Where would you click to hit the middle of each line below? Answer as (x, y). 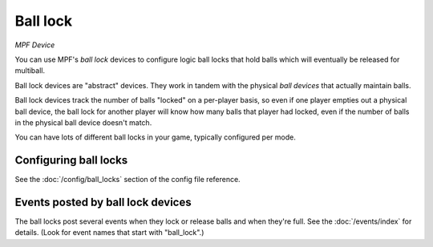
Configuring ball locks (71, 160)
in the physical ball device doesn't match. (83, 122)
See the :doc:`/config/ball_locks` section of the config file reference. (127, 180)
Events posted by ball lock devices (103, 202)
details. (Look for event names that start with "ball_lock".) (109, 233)
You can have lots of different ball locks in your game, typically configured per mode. (155, 137)
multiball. (30, 71)
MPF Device (35, 45)
